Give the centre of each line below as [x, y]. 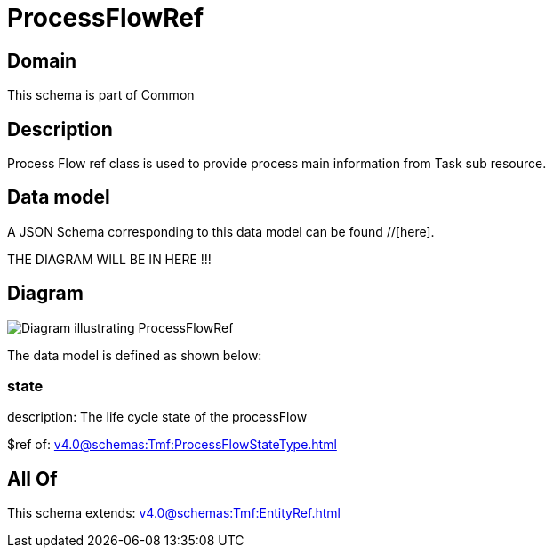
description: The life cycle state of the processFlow [157, 417]
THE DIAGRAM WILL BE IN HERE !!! [109, 259]
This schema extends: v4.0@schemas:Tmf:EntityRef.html [174, 513]
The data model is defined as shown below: [135, 355]
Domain [42, 60]
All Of [32, 479]
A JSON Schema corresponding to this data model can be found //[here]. [221, 231]
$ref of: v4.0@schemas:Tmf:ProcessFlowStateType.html [172, 445]
